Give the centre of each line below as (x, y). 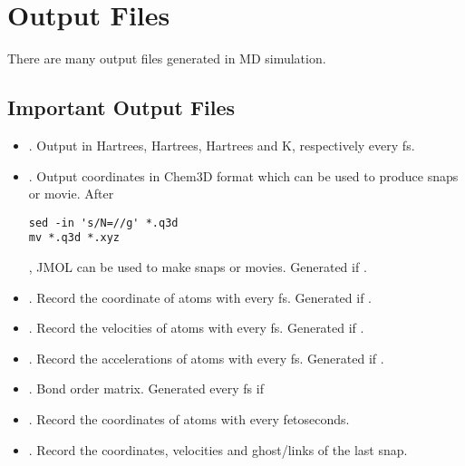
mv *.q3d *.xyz (74, 238)
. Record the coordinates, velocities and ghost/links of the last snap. (218, 449)
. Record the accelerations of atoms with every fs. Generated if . (206, 358)
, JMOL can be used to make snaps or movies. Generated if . (198, 267)
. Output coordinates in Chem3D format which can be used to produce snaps (243, 175)
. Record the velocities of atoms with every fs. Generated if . (196, 328)
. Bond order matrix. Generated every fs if (146, 388)
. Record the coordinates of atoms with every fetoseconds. (189, 418)
